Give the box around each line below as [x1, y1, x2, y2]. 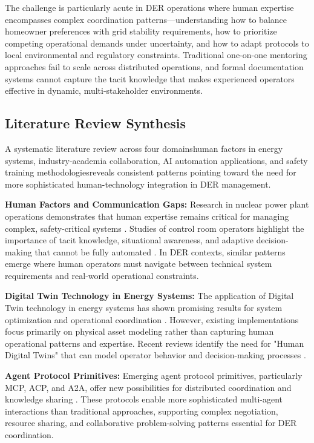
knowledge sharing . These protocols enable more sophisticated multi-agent [5, 393, 283, 405]
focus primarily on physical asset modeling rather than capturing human [5, 325, 274, 338]
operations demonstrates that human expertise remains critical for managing [5, 209, 289, 222]
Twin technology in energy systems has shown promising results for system [5, 301, 283, 314]
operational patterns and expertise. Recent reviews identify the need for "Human [5, 336, 304, 349]
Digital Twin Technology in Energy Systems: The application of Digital [5, 289, 294, 302]
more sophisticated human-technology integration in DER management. [5, 177, 271, 190]
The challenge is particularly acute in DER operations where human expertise [5, 1, 294, 13]
